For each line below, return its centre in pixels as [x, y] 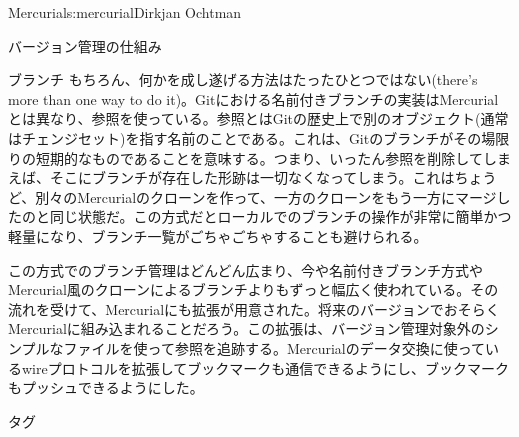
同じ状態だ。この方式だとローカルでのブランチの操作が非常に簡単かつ [280, 216]
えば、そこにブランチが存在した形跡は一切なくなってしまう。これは [231, 177]
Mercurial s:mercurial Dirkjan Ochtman [125, 12]
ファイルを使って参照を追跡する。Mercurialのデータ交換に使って [274, 347]
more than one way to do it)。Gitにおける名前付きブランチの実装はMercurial [253, 98]
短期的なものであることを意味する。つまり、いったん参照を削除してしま [273, 157]
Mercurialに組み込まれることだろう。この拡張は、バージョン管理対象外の [246, 328]
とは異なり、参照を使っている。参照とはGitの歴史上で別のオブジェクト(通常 [258, 118]
